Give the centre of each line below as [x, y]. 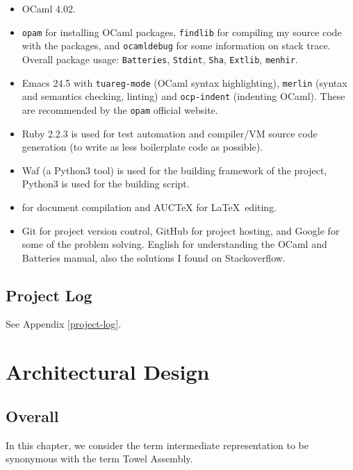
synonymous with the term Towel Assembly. [99, 459]
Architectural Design [108, 372]
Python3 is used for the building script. [106, 184]
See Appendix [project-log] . [64, 324]
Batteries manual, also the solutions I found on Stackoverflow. [154, 257]
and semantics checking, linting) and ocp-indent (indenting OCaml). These [183, 96]
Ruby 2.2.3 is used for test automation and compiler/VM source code [170, 133]
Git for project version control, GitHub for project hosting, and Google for [181, 230]
